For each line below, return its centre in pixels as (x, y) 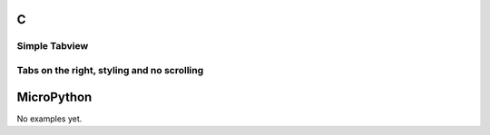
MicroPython (54, 96)
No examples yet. (49, 119)
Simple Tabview (53, 46)
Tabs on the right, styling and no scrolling (110, 70)
